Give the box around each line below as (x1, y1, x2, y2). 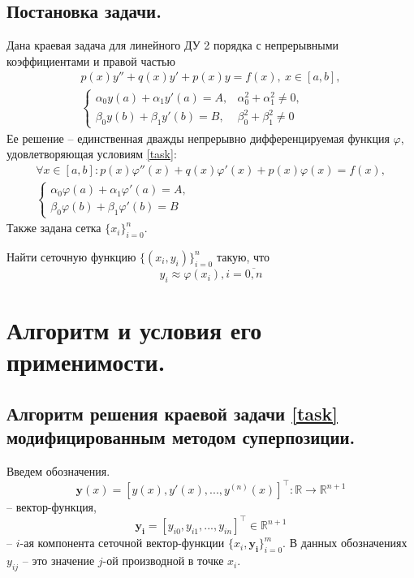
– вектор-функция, (6, 498, 97, 515)
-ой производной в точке (102, 552, 224, 569)
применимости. (6, 345, 166, 378)
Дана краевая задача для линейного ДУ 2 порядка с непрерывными (6, 37, 339, 54)
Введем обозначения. (6, 463, 110, 480)
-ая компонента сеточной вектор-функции (19, 534, 225, 551)
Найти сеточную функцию (6, 248, 136, 265)
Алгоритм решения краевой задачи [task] (6, 400, 339, 425)
